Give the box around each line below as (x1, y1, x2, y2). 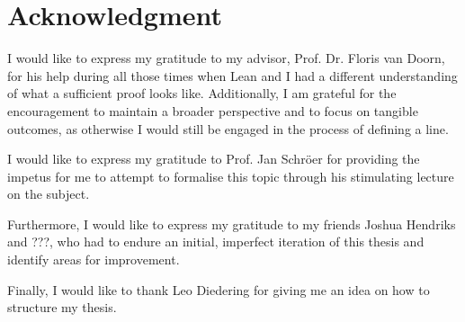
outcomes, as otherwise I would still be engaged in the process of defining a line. (7, 119, 449, 138)
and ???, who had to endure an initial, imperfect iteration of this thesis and (7, 232, 425, 251)
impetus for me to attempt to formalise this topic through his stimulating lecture (7, 166, 454, 185)
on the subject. (7, 184, 90, 203)
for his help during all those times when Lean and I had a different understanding (7, 66, 458, 85)
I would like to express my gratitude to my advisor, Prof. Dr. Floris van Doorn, (7, 49, 445, 67)
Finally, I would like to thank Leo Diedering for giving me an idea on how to (7, 280, 430, 299)
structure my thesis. (7, 298, 117, 317)
